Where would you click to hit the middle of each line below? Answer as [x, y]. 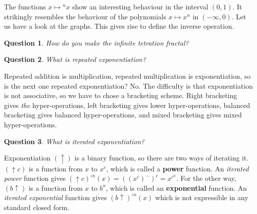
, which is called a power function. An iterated [178, 168]
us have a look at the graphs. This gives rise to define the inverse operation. [119, 26]
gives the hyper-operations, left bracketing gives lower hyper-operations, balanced [127, 105]
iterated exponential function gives [55, 197]
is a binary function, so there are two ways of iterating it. [161, 158]
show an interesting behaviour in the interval [140, 6]
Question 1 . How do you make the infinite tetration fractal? [96, 42]
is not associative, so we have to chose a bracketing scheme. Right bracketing [121, 95]
